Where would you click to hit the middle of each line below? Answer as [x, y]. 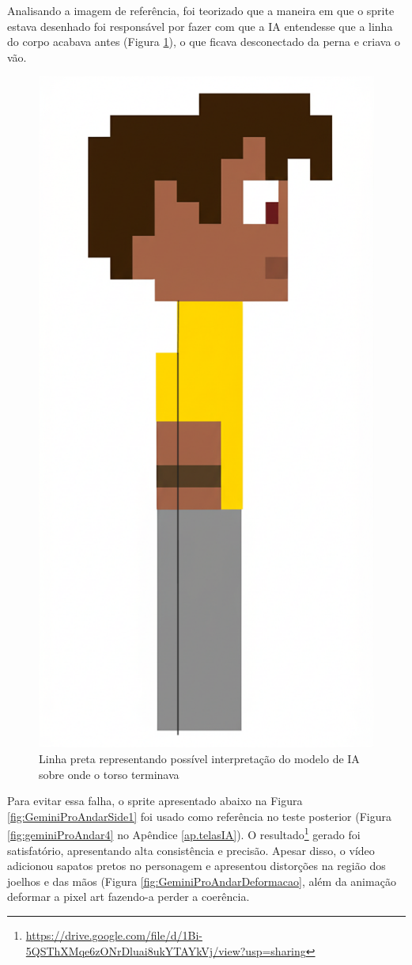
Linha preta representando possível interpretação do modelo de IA [199, 758]
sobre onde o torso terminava [109, 774]
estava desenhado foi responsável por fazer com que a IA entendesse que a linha [200, 26]
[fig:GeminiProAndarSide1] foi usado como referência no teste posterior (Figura [199, 816]
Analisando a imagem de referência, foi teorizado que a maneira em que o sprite [201, 10]
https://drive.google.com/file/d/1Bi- [114, 935]
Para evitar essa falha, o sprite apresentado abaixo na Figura [155, 801]
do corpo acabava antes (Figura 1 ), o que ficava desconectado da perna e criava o [204, 42]
